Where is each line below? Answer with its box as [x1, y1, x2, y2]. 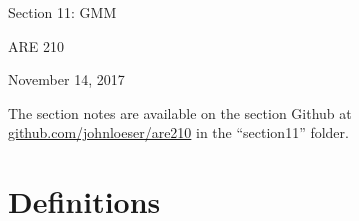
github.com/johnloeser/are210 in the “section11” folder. [8, 122, 349, 143]
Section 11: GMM [8, 2, 117, 22]
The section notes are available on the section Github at [8, 102, 352, 123]
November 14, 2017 [8, 69, 125, 90]
